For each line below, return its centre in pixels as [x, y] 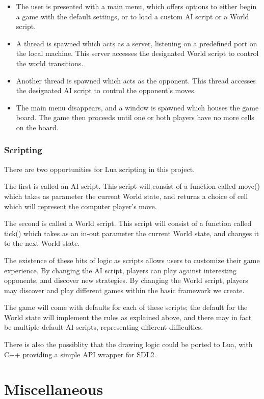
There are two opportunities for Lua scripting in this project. [100, 169]
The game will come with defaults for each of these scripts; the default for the [126, 307]
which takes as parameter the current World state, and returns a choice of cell [126, 196]
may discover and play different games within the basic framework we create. [124, 290]
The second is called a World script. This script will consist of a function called [128, 223]
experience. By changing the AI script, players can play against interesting [121, 270]
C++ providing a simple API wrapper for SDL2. [80, 354]
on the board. [37, 127]
